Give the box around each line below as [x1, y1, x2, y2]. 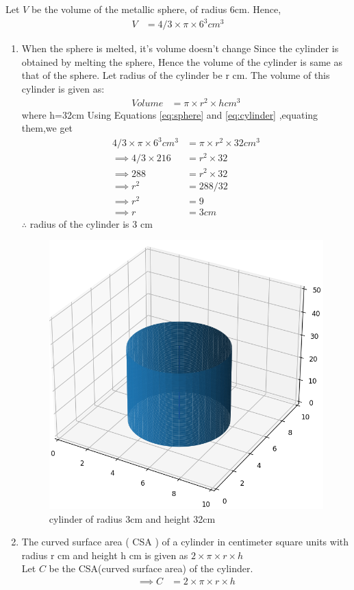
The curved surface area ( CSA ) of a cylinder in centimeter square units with [21, 534, 349, 549]
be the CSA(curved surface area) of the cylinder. [49, 561, 253, 576]
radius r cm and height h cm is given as [21, 547, 188, 562]
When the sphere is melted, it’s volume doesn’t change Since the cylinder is [21, 41, 339, 56]
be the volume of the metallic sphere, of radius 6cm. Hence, [31, 2, 281, 16]
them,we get [21, 121, 73, 135]
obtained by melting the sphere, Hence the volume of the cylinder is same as [21, 54, 342, 69]
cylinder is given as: [21, 81, 105, 95]
